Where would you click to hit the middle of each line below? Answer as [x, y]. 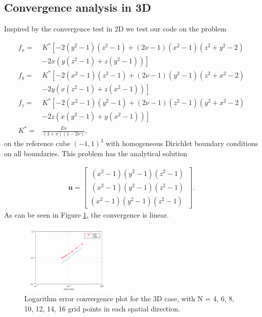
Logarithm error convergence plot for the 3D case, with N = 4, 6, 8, [129, 298]
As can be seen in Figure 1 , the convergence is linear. [86, 214]
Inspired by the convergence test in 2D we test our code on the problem [115, 29]
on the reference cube [37, 143]
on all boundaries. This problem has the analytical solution [96, 153]
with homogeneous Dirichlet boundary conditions [182, 143]
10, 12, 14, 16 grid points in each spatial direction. [102, 308]
